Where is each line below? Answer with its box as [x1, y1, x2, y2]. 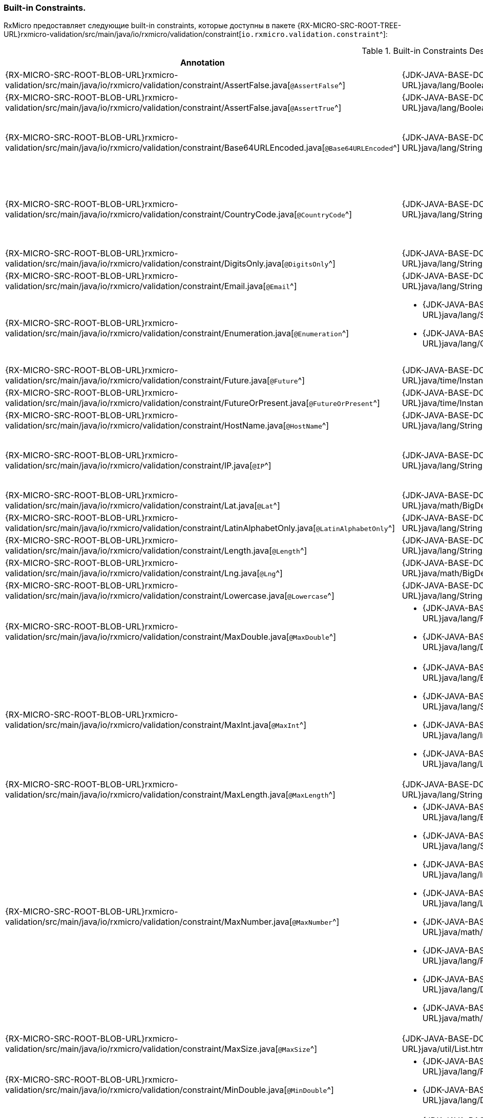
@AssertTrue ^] [290, 103, 342, 113]
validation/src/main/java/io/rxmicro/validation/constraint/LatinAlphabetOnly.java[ [5, 523, 316, 534]
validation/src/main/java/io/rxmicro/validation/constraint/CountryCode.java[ [5, 209, 297, 220]
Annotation [180, 57, 225, 68]
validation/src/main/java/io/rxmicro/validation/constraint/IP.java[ [5, 460, 253, 471]
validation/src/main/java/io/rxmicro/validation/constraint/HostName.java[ [5, 420, 286, 431]
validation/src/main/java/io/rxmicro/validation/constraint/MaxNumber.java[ [5, 917, 292, 927]
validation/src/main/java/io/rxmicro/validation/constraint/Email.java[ [5, 281, 266, 292]
